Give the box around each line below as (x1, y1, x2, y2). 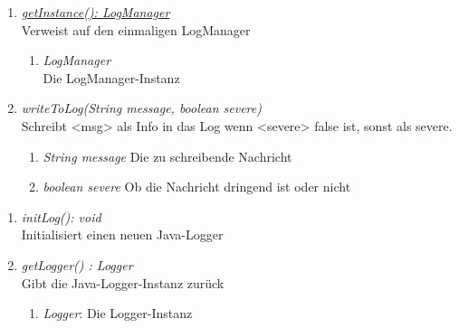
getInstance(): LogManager (21, 3, 170, 21)
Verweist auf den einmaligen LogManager (21, 20, 251, 39)
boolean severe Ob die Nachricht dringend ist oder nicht (43, 177, 351, 196)
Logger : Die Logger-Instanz (43, 304, 193, 323)
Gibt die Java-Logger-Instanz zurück (21, 273, 225, 292)
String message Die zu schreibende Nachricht (43, 146, 292, 165)
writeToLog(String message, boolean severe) (21, 98, 262, 117)
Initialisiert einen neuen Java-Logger (21, 225, 224, 244)
